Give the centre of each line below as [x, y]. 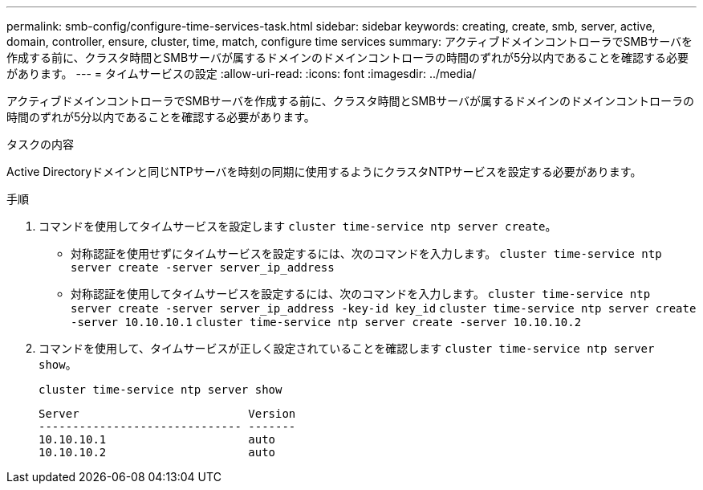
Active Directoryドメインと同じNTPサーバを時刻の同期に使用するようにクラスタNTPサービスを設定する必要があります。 [324, 171]
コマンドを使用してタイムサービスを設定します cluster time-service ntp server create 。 [298, 226]
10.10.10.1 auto [157, 439]
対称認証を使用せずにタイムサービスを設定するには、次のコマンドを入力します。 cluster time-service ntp [366, 253]
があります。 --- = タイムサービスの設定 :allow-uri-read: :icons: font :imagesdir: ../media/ [242, 73]
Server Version [167, 414]
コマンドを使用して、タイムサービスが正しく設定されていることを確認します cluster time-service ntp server [347, 348]
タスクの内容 [40, 144]
